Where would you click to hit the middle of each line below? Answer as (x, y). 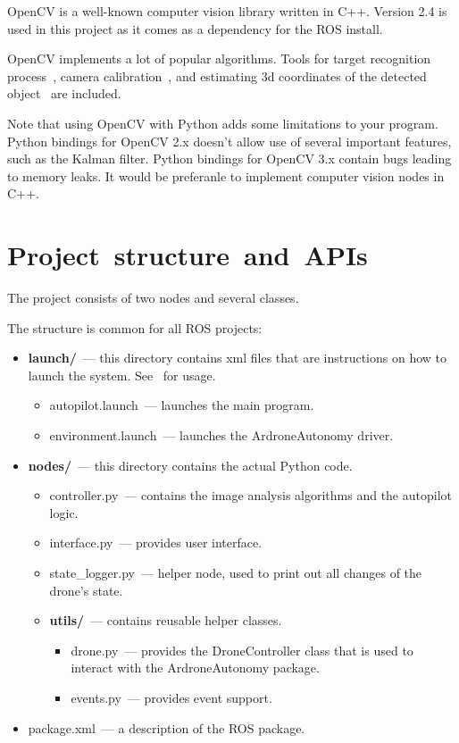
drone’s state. (86, 590)
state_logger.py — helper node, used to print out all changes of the (236, 572)
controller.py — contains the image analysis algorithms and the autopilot (250, 495)
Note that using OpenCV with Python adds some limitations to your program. (223, 123)
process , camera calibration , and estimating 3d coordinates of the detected (217, 75)
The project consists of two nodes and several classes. (153, 298)
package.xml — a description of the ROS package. (167, 727)
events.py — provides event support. (171, 697)
